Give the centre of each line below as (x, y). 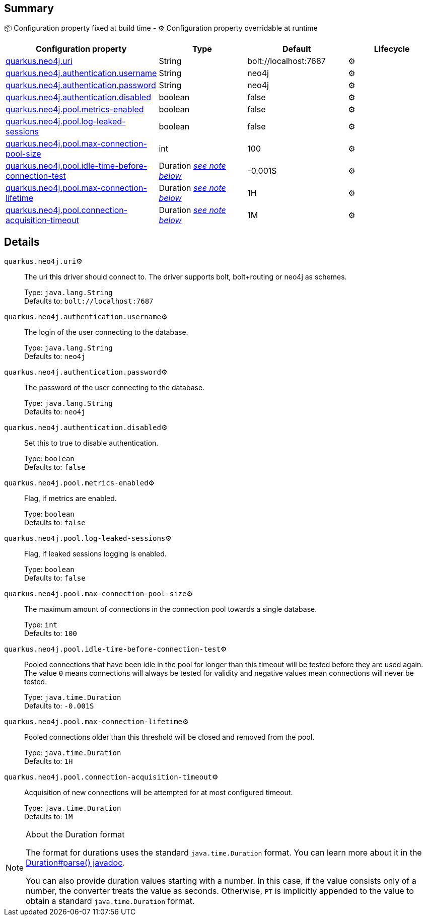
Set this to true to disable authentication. (91, 443)
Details (22, 242)
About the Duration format (75, 835)
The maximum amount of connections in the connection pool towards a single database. (171, 609)
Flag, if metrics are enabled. (70, 499)
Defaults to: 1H (49, 761)
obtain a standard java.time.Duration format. (110, 901)
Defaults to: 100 (51, 633)
